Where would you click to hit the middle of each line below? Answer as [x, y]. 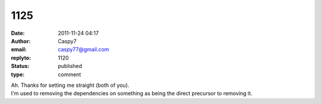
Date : [18, 33]
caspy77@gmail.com [84, 50]
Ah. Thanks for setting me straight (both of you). [70, 85]
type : [18, 74]
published [70, 66]
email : [19, 50]
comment [70, 74]
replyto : [21, 58]
